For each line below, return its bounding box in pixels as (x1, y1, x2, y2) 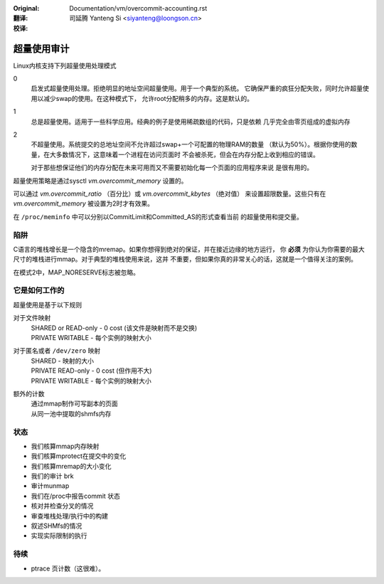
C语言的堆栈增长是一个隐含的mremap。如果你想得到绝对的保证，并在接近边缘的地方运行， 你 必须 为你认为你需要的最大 (13, 245, 366, 253)
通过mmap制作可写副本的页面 (31, 399, 118, 408)
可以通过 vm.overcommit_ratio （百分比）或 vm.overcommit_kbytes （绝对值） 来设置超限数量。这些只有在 (13, 189, 326, 198)
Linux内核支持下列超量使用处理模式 (13, 61, 117, 70)
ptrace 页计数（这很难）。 (31, 564, 105, 573)
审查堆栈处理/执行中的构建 (31, 511, 109, 520)
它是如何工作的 (13, 285, 65, 295)
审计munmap (31, 482, 70, 490)
